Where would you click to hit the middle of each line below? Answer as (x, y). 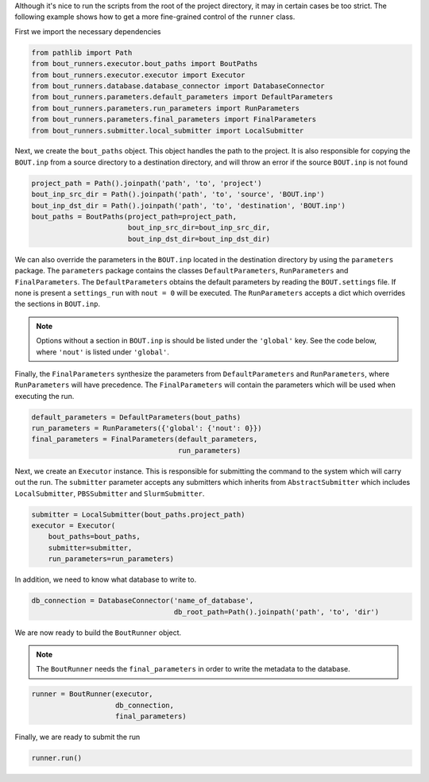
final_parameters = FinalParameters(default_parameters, (145, 439)
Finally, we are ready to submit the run (77, 737)
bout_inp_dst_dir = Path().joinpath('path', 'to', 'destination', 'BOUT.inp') (188, 205)
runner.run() (57, 758)
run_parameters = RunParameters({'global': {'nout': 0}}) (147, 428)
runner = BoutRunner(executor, (93, 694)
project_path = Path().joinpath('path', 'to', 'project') (147, 183)
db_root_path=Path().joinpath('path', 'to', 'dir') (276, 612)
